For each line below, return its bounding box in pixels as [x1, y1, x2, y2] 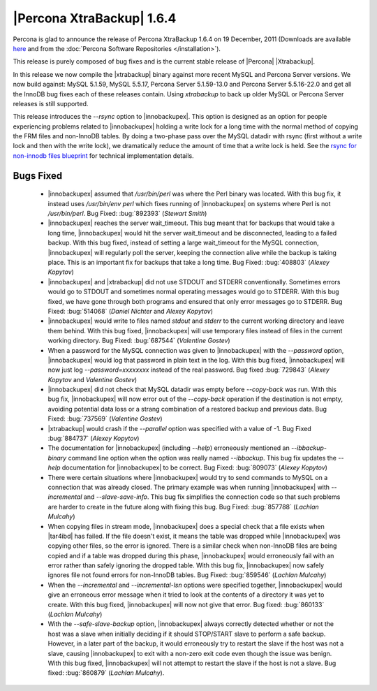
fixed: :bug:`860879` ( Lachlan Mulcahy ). [47, 669, 165, 677]
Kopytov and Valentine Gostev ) [47, 375, 138, 384]
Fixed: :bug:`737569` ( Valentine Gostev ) [47, 414, 163, 423]
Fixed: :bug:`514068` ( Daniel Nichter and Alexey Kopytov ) [47, 307, 213, 315]
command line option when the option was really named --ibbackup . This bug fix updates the [68, 453, 337, 462]
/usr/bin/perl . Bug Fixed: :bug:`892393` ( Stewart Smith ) [47, 210, 207, 218]
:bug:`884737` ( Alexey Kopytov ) [47, 434, 140, 443]
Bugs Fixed [13, 170, 63, 182]
